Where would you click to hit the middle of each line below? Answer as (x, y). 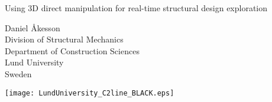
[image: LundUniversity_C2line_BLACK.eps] (90, 93)
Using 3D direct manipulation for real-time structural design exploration (136, 8)
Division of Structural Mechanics (64, 39)
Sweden (18, 73)
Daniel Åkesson (33, 27)
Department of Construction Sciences (72, 50)
